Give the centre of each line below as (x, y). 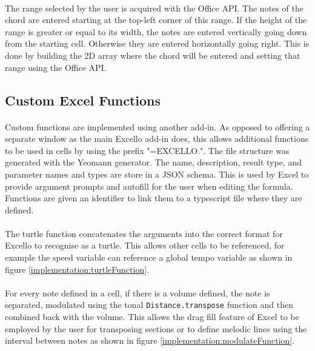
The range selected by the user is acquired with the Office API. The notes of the (154, 8)
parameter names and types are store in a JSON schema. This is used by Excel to (157, 174)
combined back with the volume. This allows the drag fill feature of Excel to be (152, 317)
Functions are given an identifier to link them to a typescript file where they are (154, 198)
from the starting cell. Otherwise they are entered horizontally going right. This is (157, 43)
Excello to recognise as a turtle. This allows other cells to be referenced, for (145, 245)
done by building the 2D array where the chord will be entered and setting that (153, 55)
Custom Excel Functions (83, 100)
